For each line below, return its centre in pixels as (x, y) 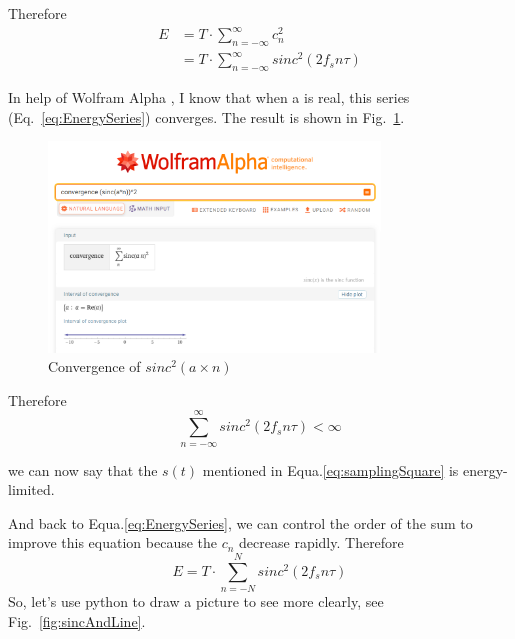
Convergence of (94, 366)
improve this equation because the (113, 542)
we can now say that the (83, 469)
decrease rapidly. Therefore (321, 542)
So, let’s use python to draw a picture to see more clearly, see (196, 601)
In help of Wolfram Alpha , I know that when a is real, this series (209, 97)
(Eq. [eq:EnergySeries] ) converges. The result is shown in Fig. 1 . (206, 116)
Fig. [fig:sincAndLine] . (77, 620)
